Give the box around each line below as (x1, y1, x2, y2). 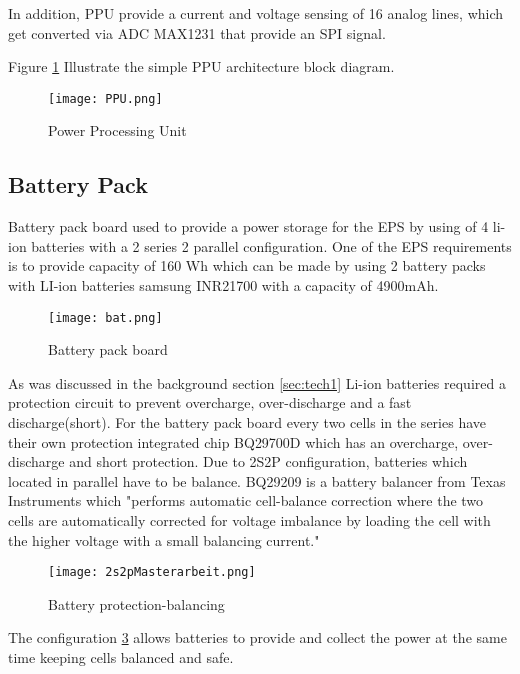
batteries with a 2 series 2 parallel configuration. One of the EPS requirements (31, 235, 512, 256)
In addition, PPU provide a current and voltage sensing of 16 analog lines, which (8, 3, 504, 23)
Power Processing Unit (48, 120, 187, 141)
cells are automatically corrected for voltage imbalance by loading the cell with (8, 510, 491, 531)
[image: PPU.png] (48, 91, 163, 106)
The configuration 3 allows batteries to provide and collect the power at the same (8, 627, 507, 648)
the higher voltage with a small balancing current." (8, 529, 320, 550)
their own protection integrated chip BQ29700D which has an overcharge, (8, 431, 459, 452)
